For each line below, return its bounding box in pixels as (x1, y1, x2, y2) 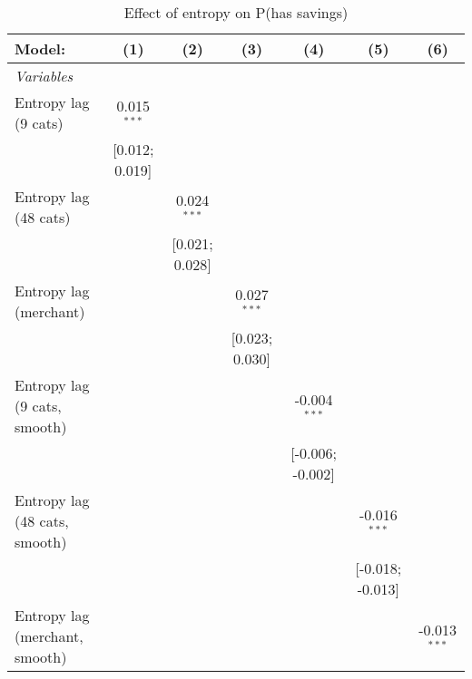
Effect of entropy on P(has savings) (123, 2, 349, 23)
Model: (15, 38, 66, 59)
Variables (15, 65, 74, 86)
